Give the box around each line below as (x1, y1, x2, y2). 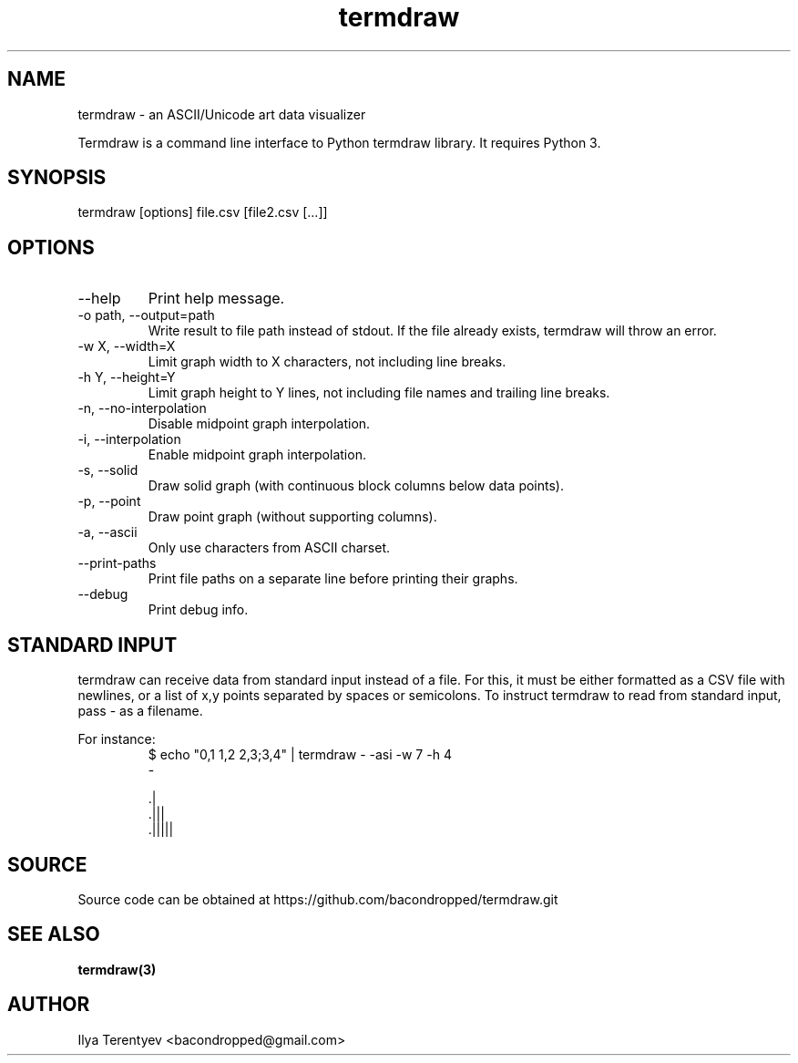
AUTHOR (7, 993, 90, 1017)
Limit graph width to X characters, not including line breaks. (148, 354, 506, 370)
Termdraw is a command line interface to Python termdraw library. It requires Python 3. (77, 134, 601, 150)
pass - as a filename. (77, 703, 203, 719)
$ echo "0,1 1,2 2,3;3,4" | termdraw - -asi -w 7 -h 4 (148, 747, 452, 763)
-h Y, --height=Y (77, 369, 176, 386)
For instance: (77, 731, 156, 748)
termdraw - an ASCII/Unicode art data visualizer (77, 106, 366, 122)
